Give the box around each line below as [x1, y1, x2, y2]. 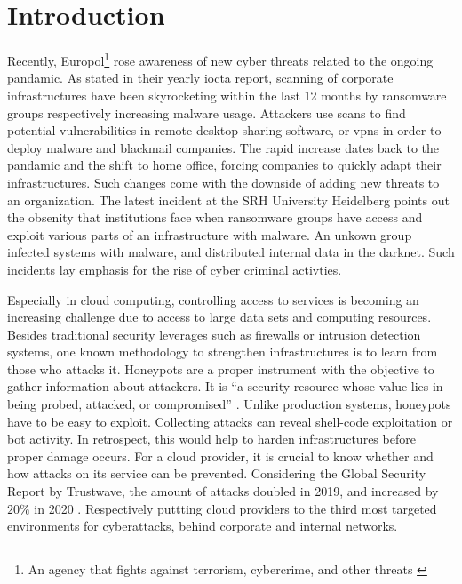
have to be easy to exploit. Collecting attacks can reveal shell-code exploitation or [7, 412, 453, 430]
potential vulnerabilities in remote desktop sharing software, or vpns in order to [7, 121, 442, 140]
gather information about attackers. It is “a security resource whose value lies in [7, 377, 443, 396]
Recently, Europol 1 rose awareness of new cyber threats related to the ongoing [7, 49, 434, 69]
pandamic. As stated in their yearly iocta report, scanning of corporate [7, 68, 394, 87]
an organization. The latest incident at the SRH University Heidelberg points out [7, 190, 450, 209]
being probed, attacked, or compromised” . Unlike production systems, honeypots [7, 395, 451, 413]
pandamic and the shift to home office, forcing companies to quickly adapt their [7, 156, 442, 174]
